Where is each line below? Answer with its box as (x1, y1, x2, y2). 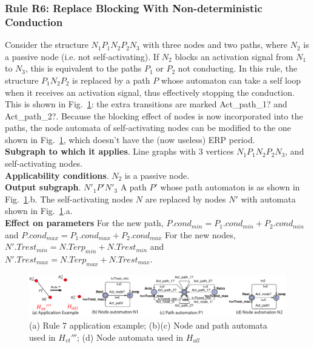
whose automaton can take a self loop (161, 73, 301, 86)
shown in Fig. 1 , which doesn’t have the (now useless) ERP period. (5, 133, 255, 146)
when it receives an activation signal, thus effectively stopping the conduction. (5, 85, 295, 98)
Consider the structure (5, 38, 89, 51)
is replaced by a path (72, 73, 150, 86)
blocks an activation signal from (175, 50, 293, 62)
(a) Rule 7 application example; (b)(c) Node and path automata (29, 319, 267, 332)
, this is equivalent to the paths (25, 62, 142, 75)
